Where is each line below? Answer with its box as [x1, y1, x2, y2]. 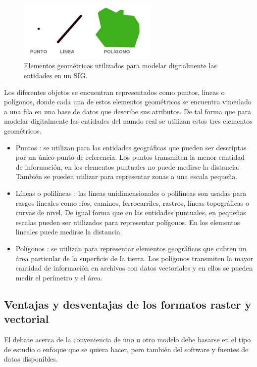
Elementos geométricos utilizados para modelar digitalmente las [24, 60, 217, 71]
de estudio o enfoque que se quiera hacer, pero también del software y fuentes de [4, 344, 249, 354]
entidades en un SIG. [24, 70, 88, 81]
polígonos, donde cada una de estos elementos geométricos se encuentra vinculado [4, 96, 252, 107]
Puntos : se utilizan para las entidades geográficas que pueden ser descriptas [15, 142, 247, 152]
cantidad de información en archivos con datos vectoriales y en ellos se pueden [15, 263, 253, 273]
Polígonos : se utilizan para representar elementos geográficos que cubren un [15, 243, 247, 253]
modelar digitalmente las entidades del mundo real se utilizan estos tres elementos [4, 116, 253, 126]
